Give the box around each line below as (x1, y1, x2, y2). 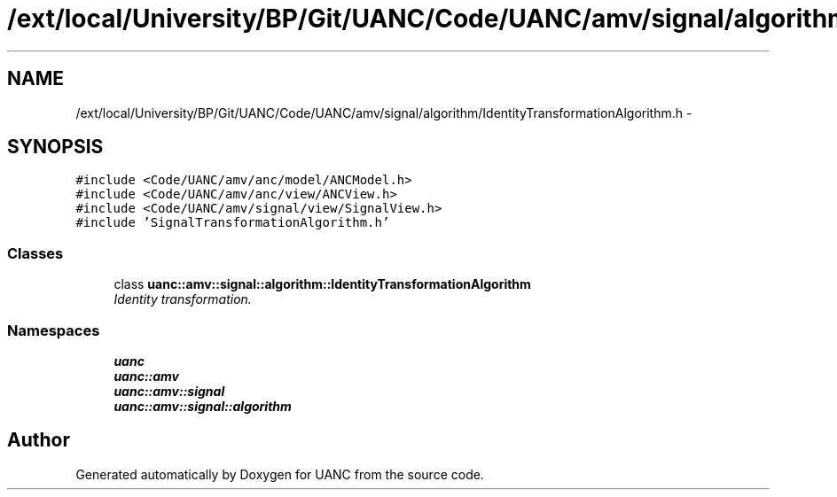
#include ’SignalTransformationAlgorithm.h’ (75, 215, 390, 230)
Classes (7, 244, 64, 262)
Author (7, 429, 70, 452)
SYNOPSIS (7, 136, 104, 159)
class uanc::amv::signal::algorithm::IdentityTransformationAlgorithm (113, 276, 531, 292)
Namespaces (7, 321, 100, 339)
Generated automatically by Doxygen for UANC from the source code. (75, 466, 484, 482)
